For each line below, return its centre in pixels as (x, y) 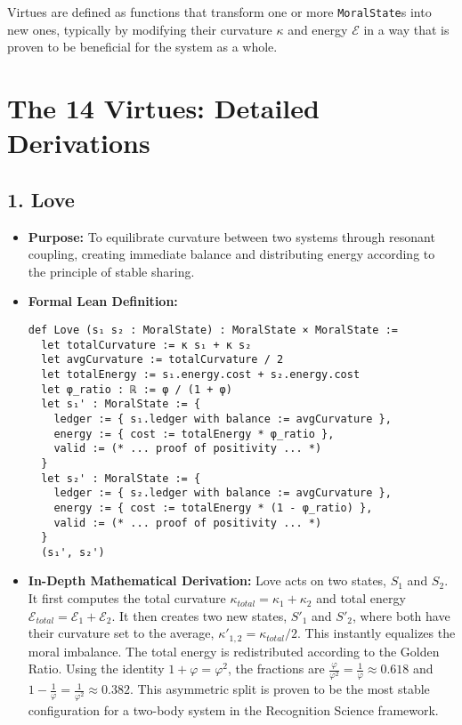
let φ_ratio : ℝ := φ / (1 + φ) (137, 389)
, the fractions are (276, 669)
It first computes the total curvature (127, 598)
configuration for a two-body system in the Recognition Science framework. (233, 709)
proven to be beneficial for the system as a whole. (142, 47)
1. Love (41, 199)
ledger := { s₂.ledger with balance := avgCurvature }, (223, 493)
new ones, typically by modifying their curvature (140, 29)
